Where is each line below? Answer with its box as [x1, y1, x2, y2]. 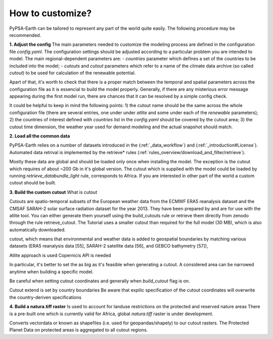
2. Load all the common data [9, 133, 70, 139]
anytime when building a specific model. [9, 268, 94, 275]
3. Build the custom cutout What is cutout [9, 189, 98, 195]
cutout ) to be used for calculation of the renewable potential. [9, 70, 136, 76]
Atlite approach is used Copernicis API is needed [9, 252, 111, 258]
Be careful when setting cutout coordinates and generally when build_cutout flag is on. [9, 278, 190, 284]
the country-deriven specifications [9, 294, 82, 300]
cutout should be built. [9, 180, 57, 186]
